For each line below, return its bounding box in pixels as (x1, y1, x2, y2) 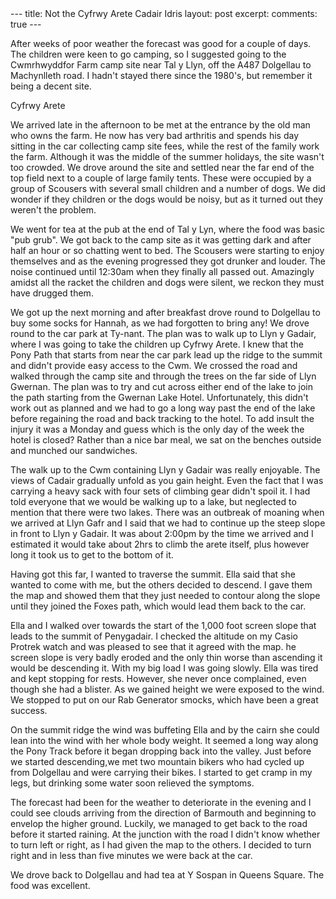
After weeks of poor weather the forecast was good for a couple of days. (10, 38, 312, 49)
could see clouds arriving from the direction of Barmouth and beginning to (10, 807, 317, 819)
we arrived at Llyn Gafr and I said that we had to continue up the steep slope (10, 517, 326, 529)
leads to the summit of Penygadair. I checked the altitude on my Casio (10, 630, 298, 642)
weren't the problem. (10, 204, 97, 216)
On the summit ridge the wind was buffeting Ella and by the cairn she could (10, 724, 320, 736)
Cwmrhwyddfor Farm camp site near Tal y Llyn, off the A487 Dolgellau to (10, 59, 312, 71)
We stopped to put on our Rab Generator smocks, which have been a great (10, 694, 319, 706)
